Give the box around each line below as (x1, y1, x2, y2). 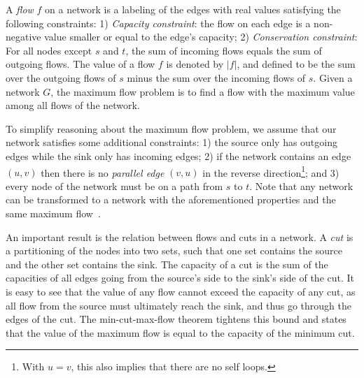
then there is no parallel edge (41, 165, 164, 180)
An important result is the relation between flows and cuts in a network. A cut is (6, 229, 353, 244)
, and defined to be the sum (237, 57, 356, 71)
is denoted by (166, 57, 224, 71)
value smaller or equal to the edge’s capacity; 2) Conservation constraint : (44, 29, 358, 44)
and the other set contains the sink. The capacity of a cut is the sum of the (6, 256, 328, 271)
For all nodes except (6, 43, 92, 57)
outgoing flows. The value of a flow (6, 57, 155, 71)
